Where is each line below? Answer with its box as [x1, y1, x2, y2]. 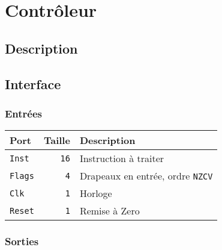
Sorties [5, 234, 39, 249]
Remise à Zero [79, 204, 140, 218]
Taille [43, 133, 70, 148]
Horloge [79, 186, 112, 201]
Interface [5, 74, 61, 93]
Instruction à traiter [79, 151, 164, 166]
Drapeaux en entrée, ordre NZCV [79, 169, 213, 183]
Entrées [5, 105, 43, 120]
